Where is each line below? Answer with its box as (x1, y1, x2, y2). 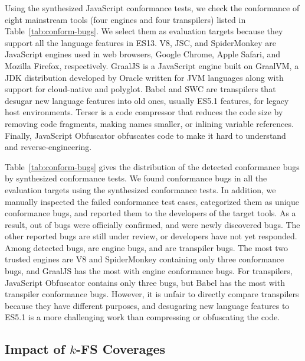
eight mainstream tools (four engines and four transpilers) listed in (5, 13, 246, 25)
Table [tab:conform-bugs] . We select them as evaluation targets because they (5, 25, 283, 37)
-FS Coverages (76, 340, 166, 358)
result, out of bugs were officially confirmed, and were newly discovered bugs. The (5, 218, 300, 230)
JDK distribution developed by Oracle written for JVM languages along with (5, 71, 284, 83)
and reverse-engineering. (5, 141, 92, 153)
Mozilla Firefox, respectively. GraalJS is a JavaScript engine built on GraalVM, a (5, 59, 299, 71)
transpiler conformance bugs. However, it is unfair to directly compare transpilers (5, 288, 299, 300)
